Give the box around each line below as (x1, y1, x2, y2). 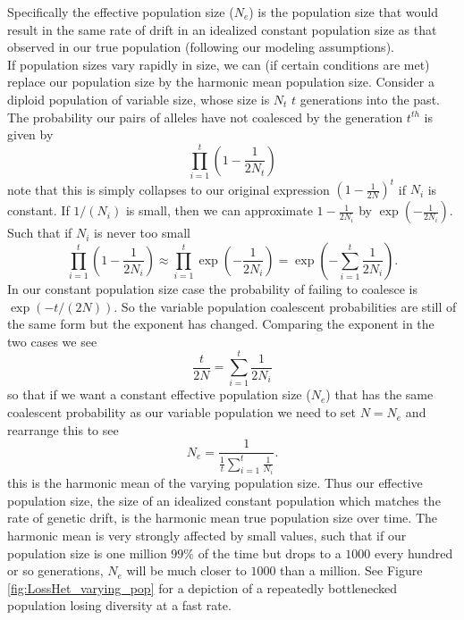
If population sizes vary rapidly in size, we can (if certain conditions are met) (7, 54, 430, 73)
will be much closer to (126, 561, 247, 580)
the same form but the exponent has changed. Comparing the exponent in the (7, 314, 434, 333)
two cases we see (7, 331, 97, 350)
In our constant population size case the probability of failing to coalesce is (7, 279, 418, 297)
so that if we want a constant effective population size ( (7, 385, 311, 404)
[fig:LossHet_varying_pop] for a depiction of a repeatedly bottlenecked (7, 578, 398, 597)
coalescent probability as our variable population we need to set (7, 403, 357, 422)
